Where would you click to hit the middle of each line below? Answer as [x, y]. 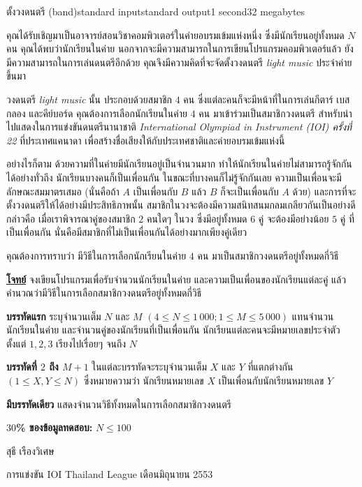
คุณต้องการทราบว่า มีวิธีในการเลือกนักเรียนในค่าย [96, 255]
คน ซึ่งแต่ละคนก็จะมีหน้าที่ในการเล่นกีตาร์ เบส [267, 99]
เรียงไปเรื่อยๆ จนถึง [91, 343]
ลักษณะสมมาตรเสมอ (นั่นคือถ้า [63, 191]
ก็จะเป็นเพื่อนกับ [249, 191]
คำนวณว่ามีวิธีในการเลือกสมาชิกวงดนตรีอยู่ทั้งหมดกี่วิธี [104, 293]
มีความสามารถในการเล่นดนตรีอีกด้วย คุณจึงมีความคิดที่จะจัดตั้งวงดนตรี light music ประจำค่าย [179, 62]
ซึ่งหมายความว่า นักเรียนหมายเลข [144, 381]
